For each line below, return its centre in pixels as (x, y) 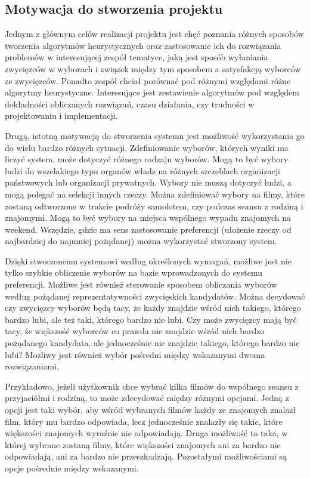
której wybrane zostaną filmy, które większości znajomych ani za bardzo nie (143, 444)
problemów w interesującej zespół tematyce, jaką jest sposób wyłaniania (137, 57)
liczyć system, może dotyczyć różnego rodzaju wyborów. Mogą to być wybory (147, 159)
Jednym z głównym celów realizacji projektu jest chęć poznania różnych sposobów (154, 34)
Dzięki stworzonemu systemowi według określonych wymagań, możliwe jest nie (148, 260)
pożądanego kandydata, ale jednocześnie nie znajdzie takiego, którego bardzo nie (152, 343)
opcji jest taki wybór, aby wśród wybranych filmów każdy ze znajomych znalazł (151, 410)
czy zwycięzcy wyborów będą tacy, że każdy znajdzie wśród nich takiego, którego (153, 308)
